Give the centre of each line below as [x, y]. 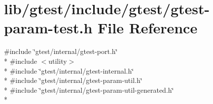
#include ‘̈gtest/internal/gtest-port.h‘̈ [61, 51]
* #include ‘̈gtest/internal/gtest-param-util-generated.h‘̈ [89, 90]
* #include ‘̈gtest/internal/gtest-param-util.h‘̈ [73, 80]
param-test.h [48, 28]
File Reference [148, 28]
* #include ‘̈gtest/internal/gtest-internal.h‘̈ [69, 70]
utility [58, 61]
